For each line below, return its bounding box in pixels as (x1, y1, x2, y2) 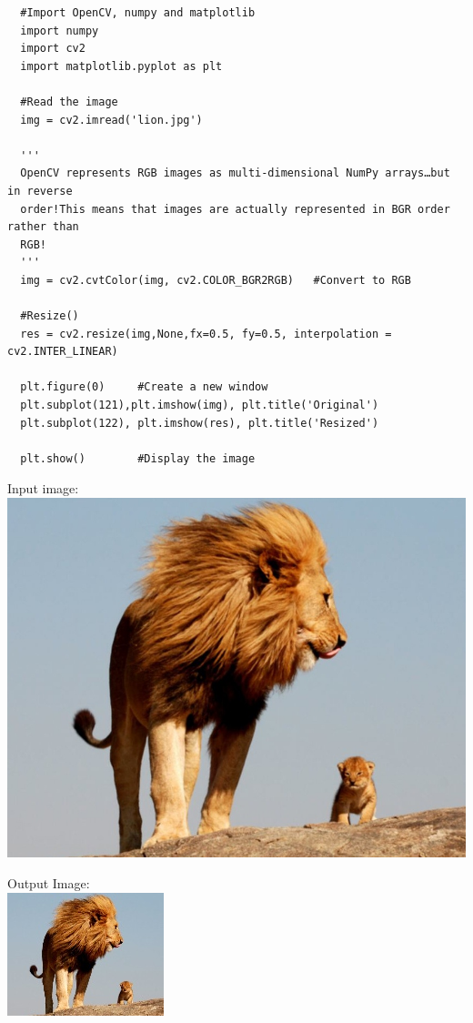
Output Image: (7, 874, 90, 893)
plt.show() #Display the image (20, 451, 256, 465)
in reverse (7, 184, 73, 198)
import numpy (20, 24, 99, 37)
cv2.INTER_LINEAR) (7, 345, 118, 359)
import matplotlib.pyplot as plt (20, 59, 223, 73)
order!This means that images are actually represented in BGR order (20, 202, 450, 216)
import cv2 (20, 42, 86, 56)
